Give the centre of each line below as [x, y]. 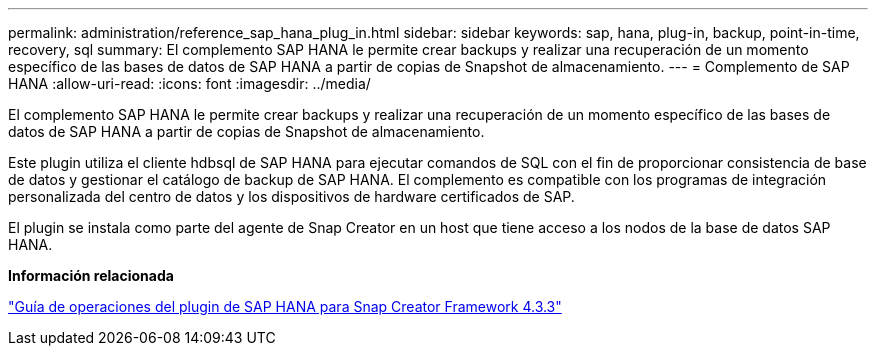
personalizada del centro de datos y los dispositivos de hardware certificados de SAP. [291, 196]
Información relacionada [91, 275]
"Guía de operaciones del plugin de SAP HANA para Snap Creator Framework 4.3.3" [285, 306]
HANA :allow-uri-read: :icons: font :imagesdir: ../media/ [189, 83]
